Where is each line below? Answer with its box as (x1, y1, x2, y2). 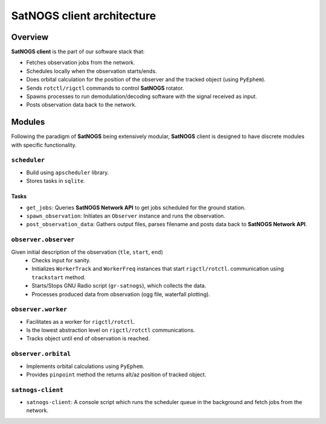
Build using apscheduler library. (26, 169, 109, 176)
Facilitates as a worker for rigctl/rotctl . (26, 318, 135, 325)
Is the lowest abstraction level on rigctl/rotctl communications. (26, 326, 196, 334)
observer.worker (11, 305, 68, 314)
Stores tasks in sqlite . (26, 177, 86, 185)
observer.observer (11, 236, 75, 244)
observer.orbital (11, 350, 71, 358)
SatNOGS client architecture (11, 9, 156, 22)
